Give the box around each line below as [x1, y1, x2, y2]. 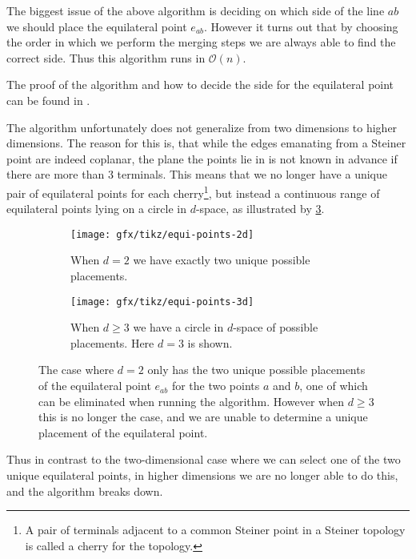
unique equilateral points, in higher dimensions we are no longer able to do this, [6, 467, 398, 484]
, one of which [299, 377, 368, 394]
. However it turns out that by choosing [204, 18, 398, 34]
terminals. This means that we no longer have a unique [117, 166, 388, 183]
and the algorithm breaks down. [6, 482, 163, 499]
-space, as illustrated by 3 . [195, 200, 325, 217]
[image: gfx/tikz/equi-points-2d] [70, 228, 254, 240]
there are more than [6, 166, 105, 183]
